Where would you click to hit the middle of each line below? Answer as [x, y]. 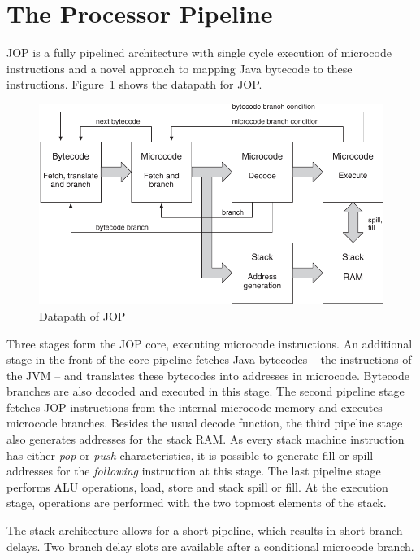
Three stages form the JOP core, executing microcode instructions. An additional [210, 343]
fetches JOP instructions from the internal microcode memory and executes [195, 407]
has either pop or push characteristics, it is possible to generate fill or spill [190, 455]
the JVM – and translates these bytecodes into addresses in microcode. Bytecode [208, 375]
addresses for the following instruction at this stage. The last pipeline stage [194, 471]
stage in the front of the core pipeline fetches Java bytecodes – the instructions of [209, 359]
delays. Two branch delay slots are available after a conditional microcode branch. [210, 546]
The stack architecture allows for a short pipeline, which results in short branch [205, 530]
